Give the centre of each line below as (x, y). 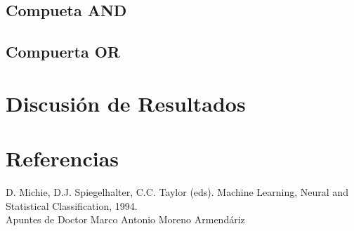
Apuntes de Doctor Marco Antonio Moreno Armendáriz (125, 219)
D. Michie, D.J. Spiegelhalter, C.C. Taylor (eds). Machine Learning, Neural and (177, 192)
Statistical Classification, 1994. (72, 205)
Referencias (63, 158)
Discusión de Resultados (126, 103)
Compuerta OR (63, 52)
